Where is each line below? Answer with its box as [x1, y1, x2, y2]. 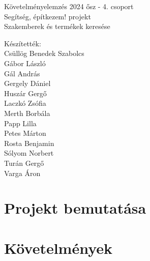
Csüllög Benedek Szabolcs [4, 48, 84, 59]
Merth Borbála [4, 107, 50, 118]
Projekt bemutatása [4, 197, 146, 218]
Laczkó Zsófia [4, 98, 46, 108]
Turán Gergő [4, 157, 44, 168]
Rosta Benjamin [4, 137, 54, 148]
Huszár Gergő [4, 88, 47, 98]
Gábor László [4, 57, 46, 68]
